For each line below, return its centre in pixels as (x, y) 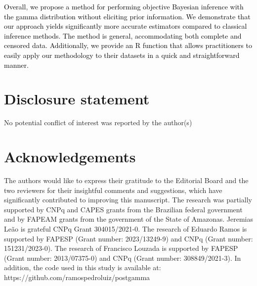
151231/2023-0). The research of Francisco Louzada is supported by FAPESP (121, 248)
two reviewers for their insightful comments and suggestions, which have (113, 190)
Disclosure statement (77, 99)
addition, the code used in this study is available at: (83, 267)
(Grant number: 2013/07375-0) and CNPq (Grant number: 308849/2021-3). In (123, 258)
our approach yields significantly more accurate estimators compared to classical (126, 26)
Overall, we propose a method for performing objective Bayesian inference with (124, 6)
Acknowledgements (70, 157)
